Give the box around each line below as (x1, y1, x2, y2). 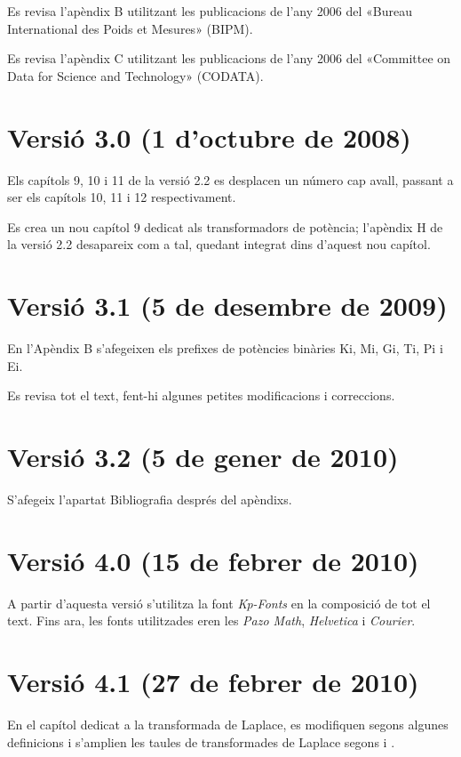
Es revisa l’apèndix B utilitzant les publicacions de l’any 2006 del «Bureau (7, 2, 412, 20)
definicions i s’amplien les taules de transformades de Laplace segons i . (7, 732, 395, 751)
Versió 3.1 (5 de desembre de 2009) (7, 287, 448, 324)
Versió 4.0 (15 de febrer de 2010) (7, 542, 419, 578)
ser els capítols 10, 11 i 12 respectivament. (7, 188, 236, 206)
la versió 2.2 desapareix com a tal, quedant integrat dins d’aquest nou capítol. (7, 235, 431, 254)
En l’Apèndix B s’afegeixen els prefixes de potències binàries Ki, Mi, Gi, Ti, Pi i (7, 339, 443, 357)
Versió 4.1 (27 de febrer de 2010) (7, 664, 419, 699)
